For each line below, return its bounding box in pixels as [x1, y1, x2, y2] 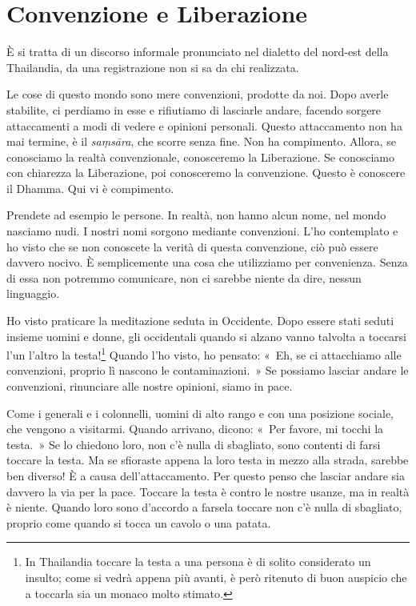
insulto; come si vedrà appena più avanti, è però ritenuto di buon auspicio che [25, 569, 407, 585]
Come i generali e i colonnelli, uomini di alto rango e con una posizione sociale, [6, 404, 394, 421]
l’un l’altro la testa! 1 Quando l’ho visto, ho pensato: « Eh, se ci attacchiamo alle [6, 344, 402, 363]
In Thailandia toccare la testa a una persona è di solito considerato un [25, 553, 371, 570]
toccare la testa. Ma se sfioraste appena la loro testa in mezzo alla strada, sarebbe [6, 451, 409, 468]
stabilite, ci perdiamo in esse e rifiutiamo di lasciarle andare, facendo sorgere [6, 101, 382, 118]
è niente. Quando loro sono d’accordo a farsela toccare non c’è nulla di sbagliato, [6, 499, 402, 516]
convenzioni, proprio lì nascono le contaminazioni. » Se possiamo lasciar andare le [6, 362, 409, 379]
